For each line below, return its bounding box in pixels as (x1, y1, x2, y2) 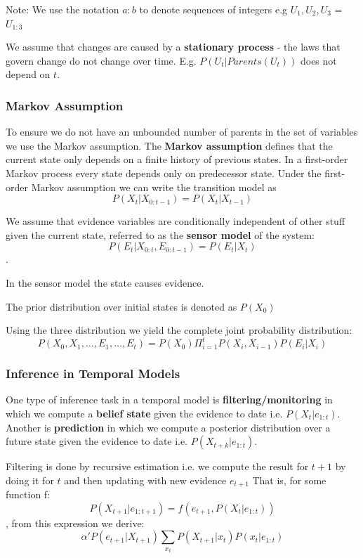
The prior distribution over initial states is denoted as (6, 299, 237, 313)
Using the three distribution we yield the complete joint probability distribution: (6, 323, 352, 337)
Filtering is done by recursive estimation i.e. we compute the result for (6, 459, 309, 474)
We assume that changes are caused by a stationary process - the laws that (6, 39, 341, 54)
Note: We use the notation (6, 2, 119, 16)
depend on (6, 67, 51, 82)
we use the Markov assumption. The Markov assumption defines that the (6, 138, 333, 153)
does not (300, 53, 337, 67)
